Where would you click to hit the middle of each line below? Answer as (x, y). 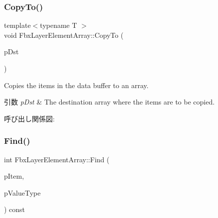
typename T (58, 25)
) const (15, 209)
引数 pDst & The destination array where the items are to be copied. (109, 102)
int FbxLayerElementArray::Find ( (57, 159)
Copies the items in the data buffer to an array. (76, 85)
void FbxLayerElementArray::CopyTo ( (64, 35)
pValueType (22, 192)
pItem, (14, 176)
